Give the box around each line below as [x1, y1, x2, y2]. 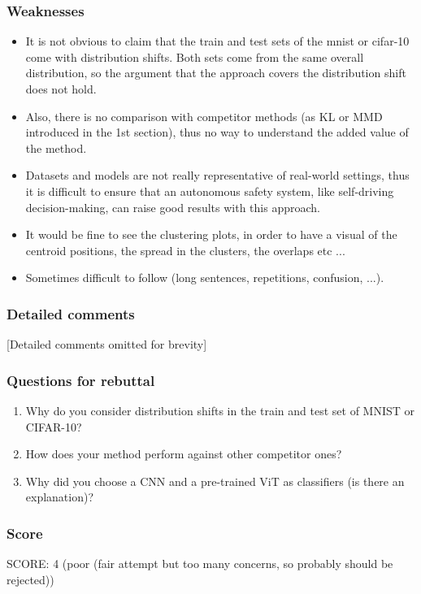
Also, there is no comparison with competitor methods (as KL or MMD [25, 107, 383, 124]
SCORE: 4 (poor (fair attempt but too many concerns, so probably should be [7, 555, 393, 572]
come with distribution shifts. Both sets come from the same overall [25, 48, 364, 65]
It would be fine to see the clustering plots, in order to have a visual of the [25, 226, 397, 243]
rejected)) [7, 570, 54, 587]
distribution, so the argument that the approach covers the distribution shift [25, 64, 406, 81]
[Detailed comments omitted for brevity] [7, 336, 207, 353]
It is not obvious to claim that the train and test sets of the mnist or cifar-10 [25, 33, 410, 50]
